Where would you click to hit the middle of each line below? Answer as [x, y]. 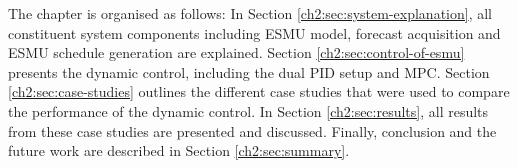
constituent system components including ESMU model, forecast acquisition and [254, 32]
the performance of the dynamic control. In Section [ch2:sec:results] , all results [248, 110]
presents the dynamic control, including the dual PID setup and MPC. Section [249, 71]
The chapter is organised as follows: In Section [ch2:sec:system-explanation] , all [250, 13]
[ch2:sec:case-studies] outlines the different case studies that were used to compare [259, 91]
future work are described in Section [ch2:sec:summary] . [179, 150]
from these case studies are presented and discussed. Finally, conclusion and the [252, 130]
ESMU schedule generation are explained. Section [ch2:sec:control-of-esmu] [236, 52]
